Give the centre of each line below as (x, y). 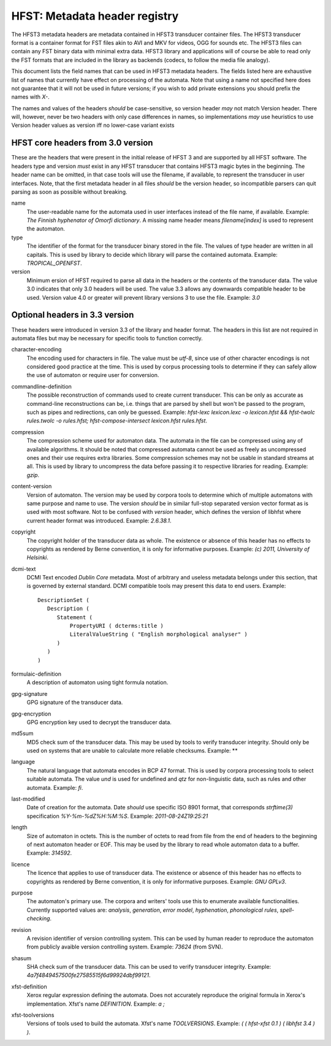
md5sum (22, 733)
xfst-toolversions (33, 1015)
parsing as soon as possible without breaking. (70, 192)
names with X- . (31, 97)
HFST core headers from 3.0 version (82, 143)
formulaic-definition (36, 674)
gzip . (33, 475)
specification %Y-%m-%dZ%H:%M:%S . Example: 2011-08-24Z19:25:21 (117, 816)
